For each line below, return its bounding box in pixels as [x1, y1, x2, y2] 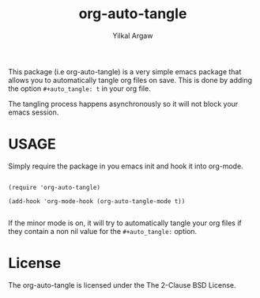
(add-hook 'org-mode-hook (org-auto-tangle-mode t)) [8, 197, 186, 206]
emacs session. [8, 108, 59, 117]
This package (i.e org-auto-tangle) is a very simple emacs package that [8, 66, 242, 76]
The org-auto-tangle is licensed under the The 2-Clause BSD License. [8, 280, 236, 289]
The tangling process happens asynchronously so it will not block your [8, 99, 239, 108]
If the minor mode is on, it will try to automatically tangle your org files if [8, 218, 243, 228]
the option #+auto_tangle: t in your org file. [8, 84, 152, 93]
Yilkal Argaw [112, 31, 153, 40]
